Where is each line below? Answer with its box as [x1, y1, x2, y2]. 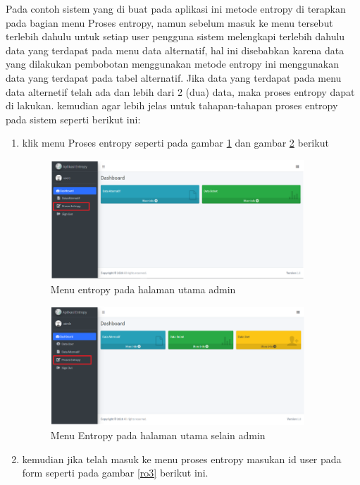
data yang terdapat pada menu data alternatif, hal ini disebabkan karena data [6, 42, 345, 57]
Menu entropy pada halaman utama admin [50, 282, 236, 297]
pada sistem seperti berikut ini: [6, 111, 141, 126]
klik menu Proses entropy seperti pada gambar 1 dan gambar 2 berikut [22, 135, 329, 150]
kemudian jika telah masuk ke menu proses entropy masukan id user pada [22, 451, 342, 466]
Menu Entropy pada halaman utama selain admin [50, 427, 266, 442]
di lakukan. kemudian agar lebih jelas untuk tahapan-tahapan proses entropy [6, 98, 338, 113]
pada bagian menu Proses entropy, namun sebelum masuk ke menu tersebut [6, 15, 333, 30]
